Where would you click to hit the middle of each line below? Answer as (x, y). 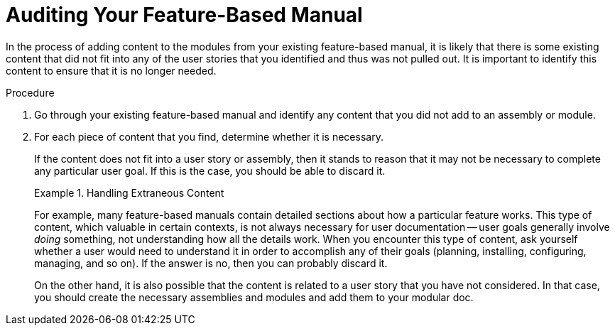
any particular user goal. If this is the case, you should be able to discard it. (210, 170)
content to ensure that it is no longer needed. (111, 70)
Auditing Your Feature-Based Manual (184, 15)
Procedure (30, 92)
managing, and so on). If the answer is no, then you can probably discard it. (211, 263)
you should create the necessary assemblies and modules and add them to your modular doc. (254, 297)
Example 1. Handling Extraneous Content (129, 192)
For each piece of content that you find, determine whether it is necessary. (209, 136)
